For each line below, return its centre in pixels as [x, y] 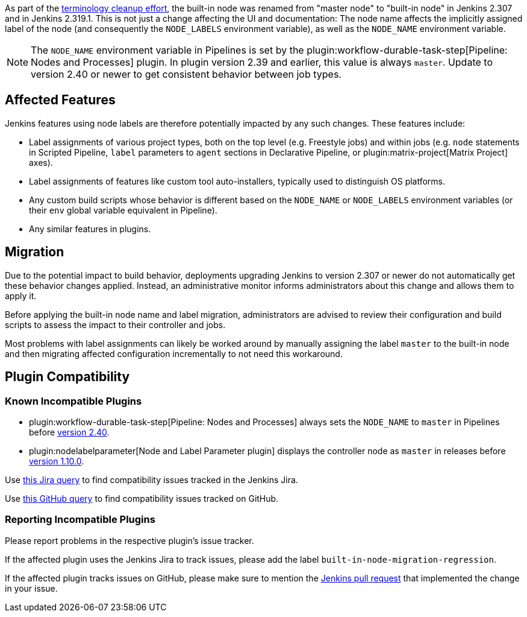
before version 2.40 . [69, 432]
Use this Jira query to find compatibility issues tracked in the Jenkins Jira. [151, 479]
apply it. [21, 296]
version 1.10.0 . [57, 461]
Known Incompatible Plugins [73, 401]
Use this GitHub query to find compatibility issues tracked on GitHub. [142, 498]
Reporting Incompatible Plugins [80, 520]
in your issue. [31, 588]
